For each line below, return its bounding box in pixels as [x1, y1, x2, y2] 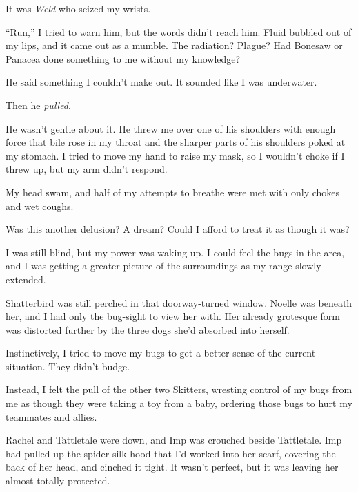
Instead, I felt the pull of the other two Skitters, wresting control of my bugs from [6, 382, 352, 397]
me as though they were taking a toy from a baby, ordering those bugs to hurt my [6, 396, 352, 410]
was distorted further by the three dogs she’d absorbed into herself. [6, 322, 290, 337]
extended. [6, 272, 46, 286]
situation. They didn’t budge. [6, 359, 130, 373]
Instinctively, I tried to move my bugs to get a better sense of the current [6, 346, 316, 360]
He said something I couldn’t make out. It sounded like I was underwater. [6, 75, 317, 89]
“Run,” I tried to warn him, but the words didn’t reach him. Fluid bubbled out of [6, 24, 352, 39]
